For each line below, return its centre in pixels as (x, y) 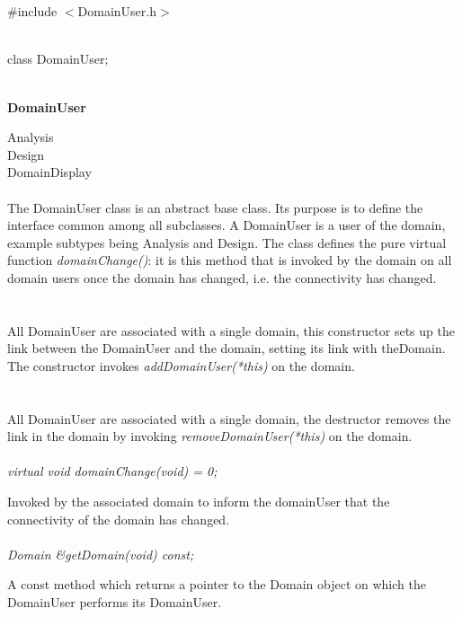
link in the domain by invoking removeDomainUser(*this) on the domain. (210, 436)
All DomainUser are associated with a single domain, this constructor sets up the (231, 330)
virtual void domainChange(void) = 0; (112, 471)
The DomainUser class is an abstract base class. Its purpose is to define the (215, 207)
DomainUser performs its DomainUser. (115, 602)
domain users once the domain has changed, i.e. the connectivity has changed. (222, 277)
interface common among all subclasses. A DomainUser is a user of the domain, (227, 225)
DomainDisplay (49, 172)
